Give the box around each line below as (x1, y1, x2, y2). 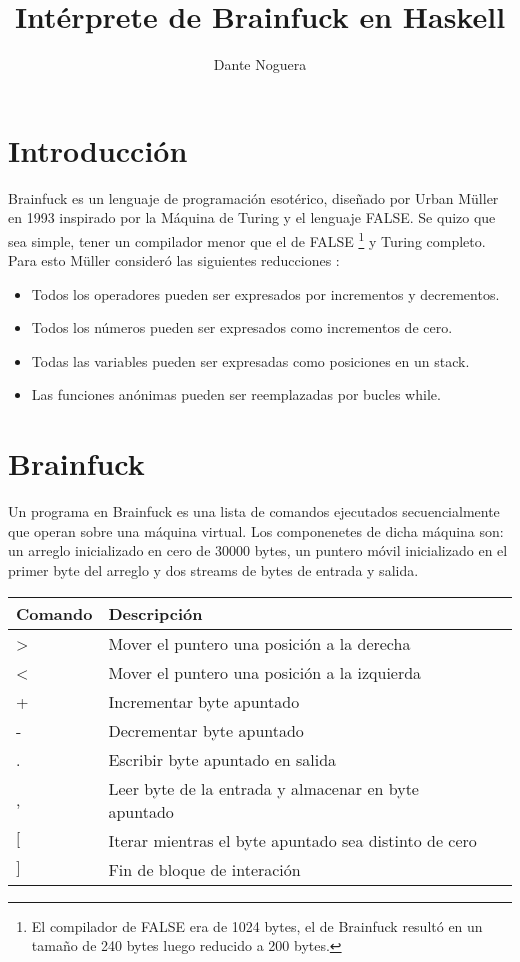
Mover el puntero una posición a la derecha (108, 631, 411, 655)
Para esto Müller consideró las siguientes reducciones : (8, 250, 340, 271)
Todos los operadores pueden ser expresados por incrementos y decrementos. (31, 283, 500, 304)
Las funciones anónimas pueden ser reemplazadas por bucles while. (31, 384, 441, 405)
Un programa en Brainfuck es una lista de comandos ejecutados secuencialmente (8, 501, 500, 522)
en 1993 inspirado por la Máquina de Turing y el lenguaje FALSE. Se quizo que (8, 207, 496, 228)
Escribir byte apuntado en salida (108, 747, 337, 771)
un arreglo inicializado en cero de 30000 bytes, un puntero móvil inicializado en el (8, 540, 508, 561)
